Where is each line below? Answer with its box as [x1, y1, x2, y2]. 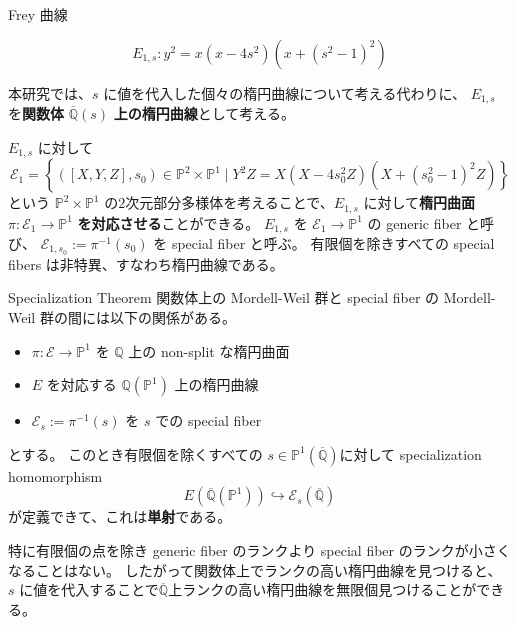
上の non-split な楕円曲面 [128, 340, 290, 361]
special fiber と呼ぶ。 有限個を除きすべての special [171, 233, 495, 253]
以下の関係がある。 [109, 307, 236, 328]
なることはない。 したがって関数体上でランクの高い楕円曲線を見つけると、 [8, 559, 502, 580]
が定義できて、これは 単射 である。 [8, 506, 232, 527]
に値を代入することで [19, 579, 159, 600]
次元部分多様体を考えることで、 [125, 192, 334, 213]
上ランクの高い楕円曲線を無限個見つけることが [168, 579, 477, 600]
